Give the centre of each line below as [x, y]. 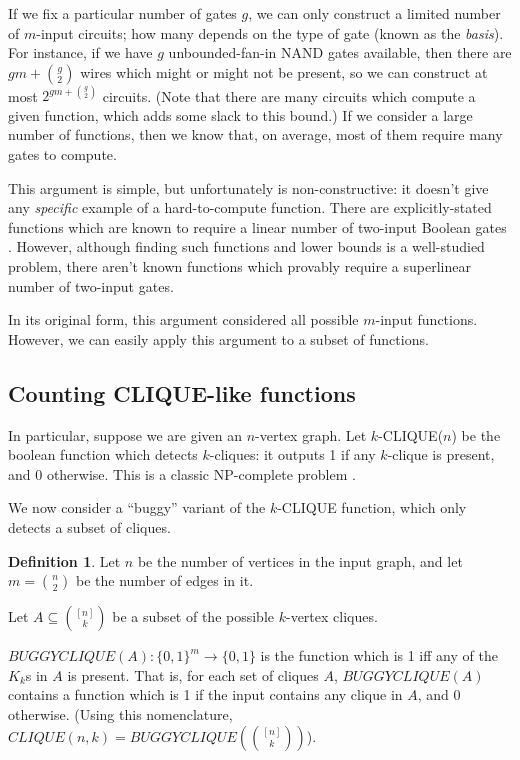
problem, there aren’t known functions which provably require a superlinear [239, 266]
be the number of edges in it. [164, 580]
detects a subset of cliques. [89, 526]
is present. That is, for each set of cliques [193, 674]
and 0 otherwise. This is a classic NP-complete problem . [182, 473]
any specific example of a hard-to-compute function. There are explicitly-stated [250, 207]
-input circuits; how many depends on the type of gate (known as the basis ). [270, 32]
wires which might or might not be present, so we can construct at [284, 71]
